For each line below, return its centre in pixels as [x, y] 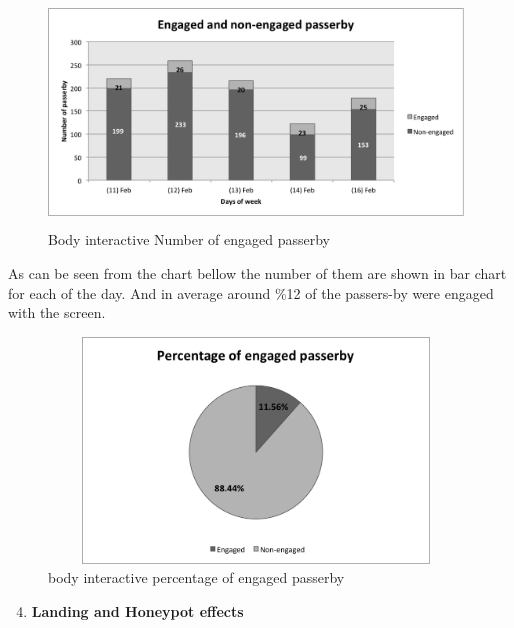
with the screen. [57, 312]
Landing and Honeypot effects [137, 610]
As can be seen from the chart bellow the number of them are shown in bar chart [257, 272]
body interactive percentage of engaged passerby [196, 577]
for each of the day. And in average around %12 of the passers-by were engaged [251, 292]
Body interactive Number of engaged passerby [189, 239]
